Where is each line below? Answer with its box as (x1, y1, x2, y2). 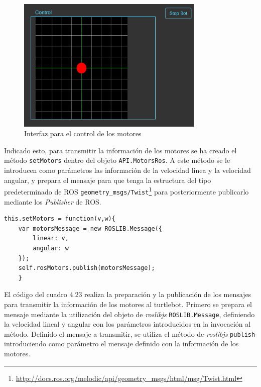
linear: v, (33, 235, 69, 242)
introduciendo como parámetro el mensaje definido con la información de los (4, 338, 239, 349)
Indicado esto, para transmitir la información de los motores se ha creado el (4, 145, 237, 155)
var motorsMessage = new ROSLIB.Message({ (18, 225, 162, 232)
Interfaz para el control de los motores (24, 128, 142, 139)
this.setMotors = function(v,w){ (4, 215, 115, 223)
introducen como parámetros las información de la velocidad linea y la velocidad (4, 165, 251, 175)
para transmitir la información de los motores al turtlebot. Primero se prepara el (4, 299, 252, 309)
